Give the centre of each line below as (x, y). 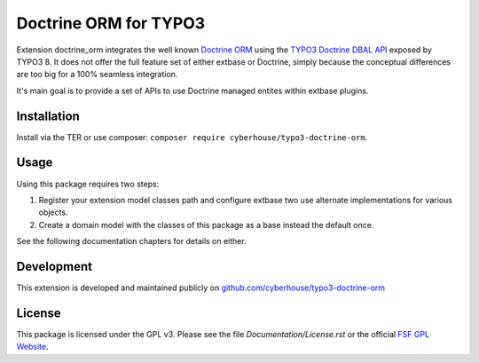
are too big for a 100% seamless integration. (97, 75)
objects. (53, 212)
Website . (32, 347)
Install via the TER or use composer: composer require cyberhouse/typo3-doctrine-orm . (192, 137)
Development (55, 266)
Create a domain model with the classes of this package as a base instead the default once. (206, 225)
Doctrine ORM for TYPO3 (111, 23)
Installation (48, 116)
